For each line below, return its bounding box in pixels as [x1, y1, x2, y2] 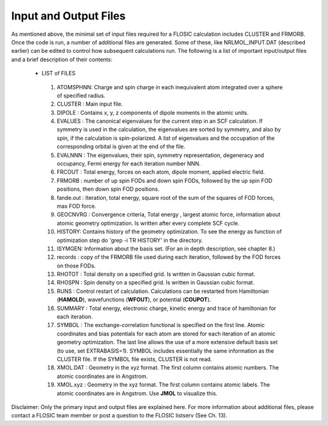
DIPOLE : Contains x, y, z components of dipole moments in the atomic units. [56, 109, 249, 116]
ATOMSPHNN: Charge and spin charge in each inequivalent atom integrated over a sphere [56, 83, 283, 91]
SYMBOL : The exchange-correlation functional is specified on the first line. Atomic [56, 321, 265, 329]
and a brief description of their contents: [11, 55, 112, 63]
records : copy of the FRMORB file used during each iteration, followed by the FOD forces [56, 253, 281, 261]
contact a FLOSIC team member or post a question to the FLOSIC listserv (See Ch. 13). [11, 412, 228, 419]
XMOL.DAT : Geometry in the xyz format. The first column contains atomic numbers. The [56, 364, 279, 371]
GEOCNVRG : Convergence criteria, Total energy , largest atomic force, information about [56, 211, 281, 218]
